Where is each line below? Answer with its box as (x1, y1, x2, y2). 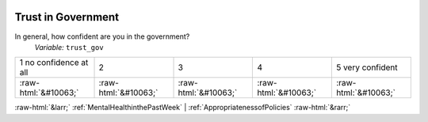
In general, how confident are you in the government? (14, 32, 190, 41)
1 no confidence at (19, 57, 89, 68)
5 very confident (335, 62, 398, 73)
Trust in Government (14, 10, 119, 24)
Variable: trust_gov (34, 42, 104, 51)
